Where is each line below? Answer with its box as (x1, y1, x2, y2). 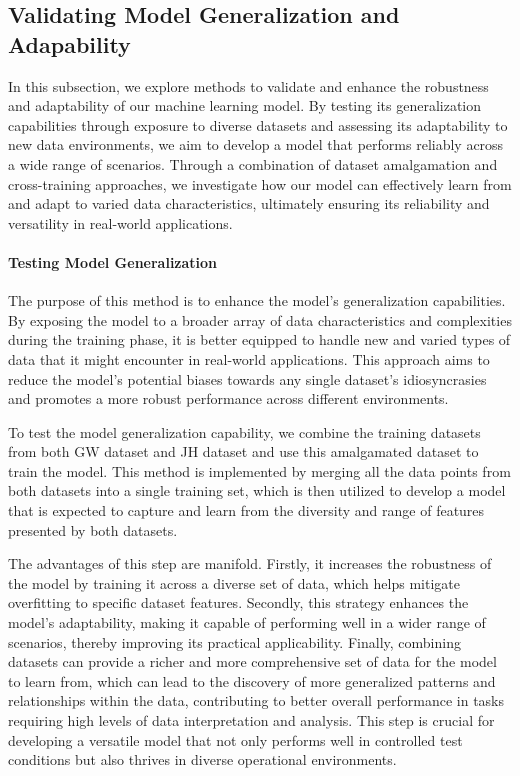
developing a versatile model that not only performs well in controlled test (8, 729, 463, 750)
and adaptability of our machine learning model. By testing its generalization (8, 95, 482, 116)
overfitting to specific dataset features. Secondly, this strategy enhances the (8, 592, 469, 613)
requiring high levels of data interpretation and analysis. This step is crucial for (8, 710, 495, 731)
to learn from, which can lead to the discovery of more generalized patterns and (8, 670, 496, 691)
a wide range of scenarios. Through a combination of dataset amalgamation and (8, 153, 498, 174)
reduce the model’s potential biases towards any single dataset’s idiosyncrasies (8, 368, 487, 389)
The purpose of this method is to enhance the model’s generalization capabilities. (8, 290, 506, 311)
